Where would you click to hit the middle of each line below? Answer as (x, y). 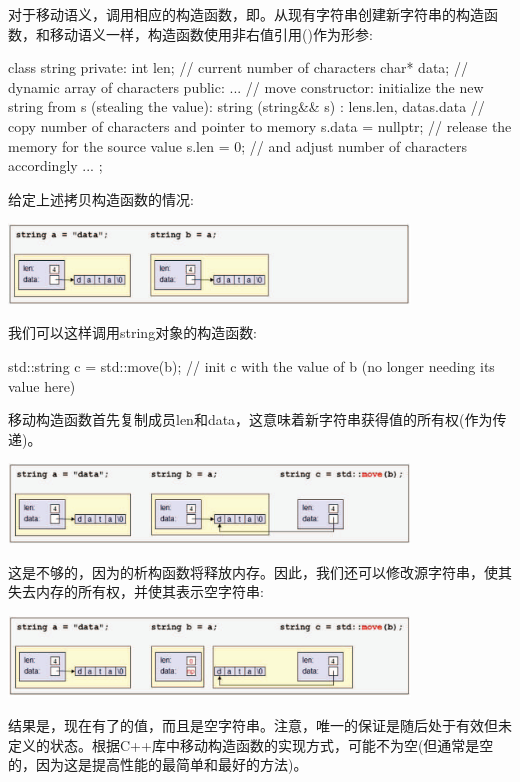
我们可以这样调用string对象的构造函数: (133, 332)
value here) (42, 385)
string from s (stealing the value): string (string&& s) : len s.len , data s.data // (246, 106)
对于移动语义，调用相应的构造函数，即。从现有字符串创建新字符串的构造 (246, 14)
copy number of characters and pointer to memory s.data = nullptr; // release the (260, 125)
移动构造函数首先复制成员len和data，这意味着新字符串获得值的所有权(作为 (250, 419)
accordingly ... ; (55, 165)
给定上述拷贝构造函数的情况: (101, 198)
